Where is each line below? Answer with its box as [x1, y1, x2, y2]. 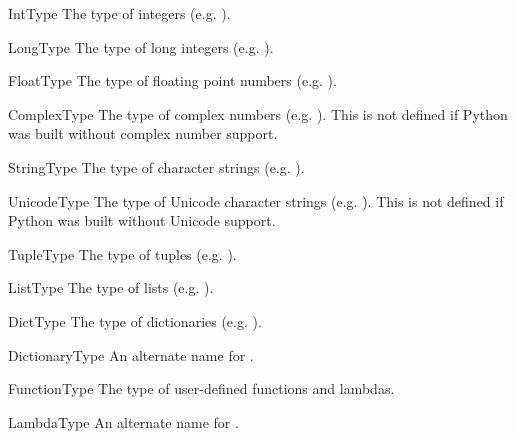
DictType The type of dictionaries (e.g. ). [8, 310, 262, 331]
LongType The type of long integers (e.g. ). [8, 36, 274, 57]
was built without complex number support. [8, 123, 278, 144]
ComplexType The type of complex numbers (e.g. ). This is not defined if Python [8, 103, 508, 124]
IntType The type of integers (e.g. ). [8, 3, 231, 23]
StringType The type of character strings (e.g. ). [8, 156, 305, 177]
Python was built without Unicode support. [8, 210, 276, 231]
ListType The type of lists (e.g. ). [8, 277, 214, 298]
